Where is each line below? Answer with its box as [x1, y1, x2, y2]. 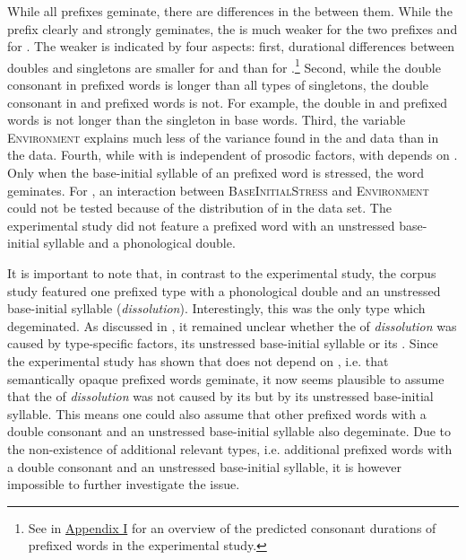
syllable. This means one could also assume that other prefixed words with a [7, 404, 427, 423]
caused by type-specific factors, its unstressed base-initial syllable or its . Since [7, 334, 438, 353]
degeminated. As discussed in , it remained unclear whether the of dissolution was [7, 316, 457, 335]
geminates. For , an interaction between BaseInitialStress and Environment [7, 180, 429, 199]
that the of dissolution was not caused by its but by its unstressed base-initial [7, 387, 434, 406]
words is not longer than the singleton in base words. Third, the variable [7, 110, 406, 129]
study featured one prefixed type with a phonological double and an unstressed [7, 281, 441, 300]
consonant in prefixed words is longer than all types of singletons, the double [7, 75, 428, 94]
